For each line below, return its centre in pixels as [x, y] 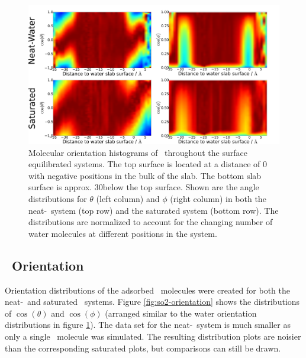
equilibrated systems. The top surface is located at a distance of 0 [148, 164]
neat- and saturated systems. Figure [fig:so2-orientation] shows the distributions [152, 302]
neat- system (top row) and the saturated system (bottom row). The [154, 210]
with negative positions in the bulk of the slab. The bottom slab [145, 175]
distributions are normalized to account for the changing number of [151, 222]
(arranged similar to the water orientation [181, 313]
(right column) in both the [218, 198]
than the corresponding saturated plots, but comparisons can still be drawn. [143, 348]
